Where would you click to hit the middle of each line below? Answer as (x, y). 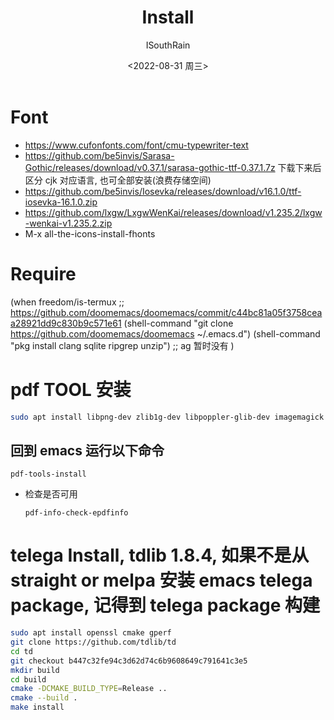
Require (43, 273)
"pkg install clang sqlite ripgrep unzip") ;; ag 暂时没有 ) (122, 345)
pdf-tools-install (48, 474)
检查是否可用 (51, 494)
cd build (28, 679)
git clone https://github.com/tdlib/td (93, 642)
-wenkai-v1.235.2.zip (68, 223)
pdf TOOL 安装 (71, 389)
